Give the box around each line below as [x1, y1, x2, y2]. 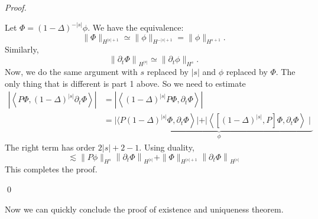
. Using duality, [139, 140, 194, 153]
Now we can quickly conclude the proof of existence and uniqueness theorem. [5, 202, 284, 215]
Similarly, [5, 43, 39, 55]
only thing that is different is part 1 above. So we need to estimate [5, 77, 246, 89]
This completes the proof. [5, 163, 98, 175]
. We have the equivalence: [87, 21, 184, 34]
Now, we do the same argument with [5, 66, 138, 78]
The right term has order [5, 140, 96, 153]
